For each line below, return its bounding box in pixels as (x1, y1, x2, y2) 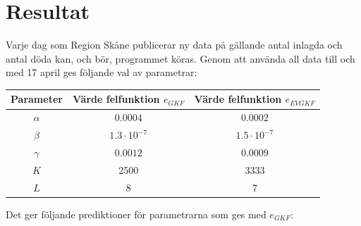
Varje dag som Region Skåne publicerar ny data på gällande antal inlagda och (6, 37, 343, 52)
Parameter (11, 92, 63, 106)
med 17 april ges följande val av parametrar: (6, 65, 197, 80)
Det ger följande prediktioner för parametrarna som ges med (6, 206, 267, 221)
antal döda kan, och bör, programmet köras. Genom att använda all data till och (6, 51, 355, 65)
